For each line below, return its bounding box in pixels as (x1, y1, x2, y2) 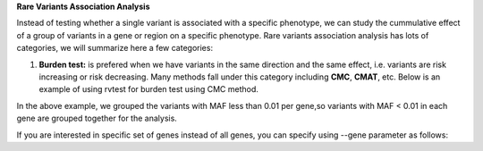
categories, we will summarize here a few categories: (16, 43, 214, 54)
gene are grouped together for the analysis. (16, 113, 178, 124)
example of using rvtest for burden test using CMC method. (38, 84, 259, 95)
